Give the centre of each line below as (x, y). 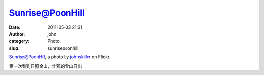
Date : (15, 27)
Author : (17, 34)
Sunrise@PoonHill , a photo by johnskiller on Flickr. (60, 57)
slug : (14, 48)
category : (19, 41)
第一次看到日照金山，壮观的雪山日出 (45, 66)
